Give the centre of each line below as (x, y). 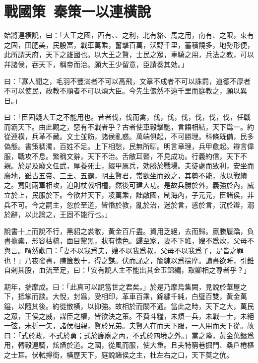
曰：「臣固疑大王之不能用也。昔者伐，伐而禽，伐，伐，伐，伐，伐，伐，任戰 (127, 117)
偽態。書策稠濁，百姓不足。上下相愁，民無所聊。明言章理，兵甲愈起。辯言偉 (129, 146)
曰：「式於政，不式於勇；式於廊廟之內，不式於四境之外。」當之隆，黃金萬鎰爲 (129, 335)
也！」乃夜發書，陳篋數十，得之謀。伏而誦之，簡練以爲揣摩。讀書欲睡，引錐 (129, 260)
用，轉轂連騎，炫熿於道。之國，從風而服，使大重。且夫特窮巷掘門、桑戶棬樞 (129, 345)
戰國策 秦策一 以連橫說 (78, 11)
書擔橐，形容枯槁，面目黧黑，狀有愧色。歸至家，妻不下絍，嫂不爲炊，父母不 (129, 241)
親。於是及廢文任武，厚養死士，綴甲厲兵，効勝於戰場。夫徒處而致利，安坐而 (129, 166)
